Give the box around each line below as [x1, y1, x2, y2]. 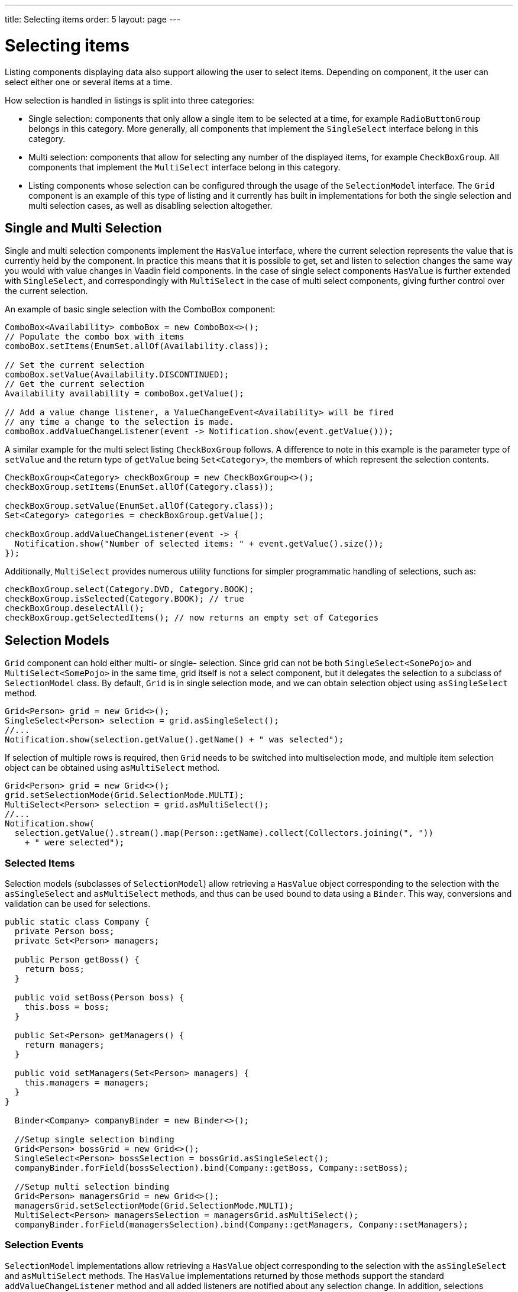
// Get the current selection [5, 379, 145, 389]
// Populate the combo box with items [5, 332, 184, 342]
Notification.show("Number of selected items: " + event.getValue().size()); [14, 539, 384, 549]
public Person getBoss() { [14, 954, 140, 964]
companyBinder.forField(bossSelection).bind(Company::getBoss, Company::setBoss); [14, 1162, 409, 1173]
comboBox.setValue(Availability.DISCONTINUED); [5, 370, 229, 380]
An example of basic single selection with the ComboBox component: [5, 304, 276, 315]
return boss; [24, 964, 85, 974]
